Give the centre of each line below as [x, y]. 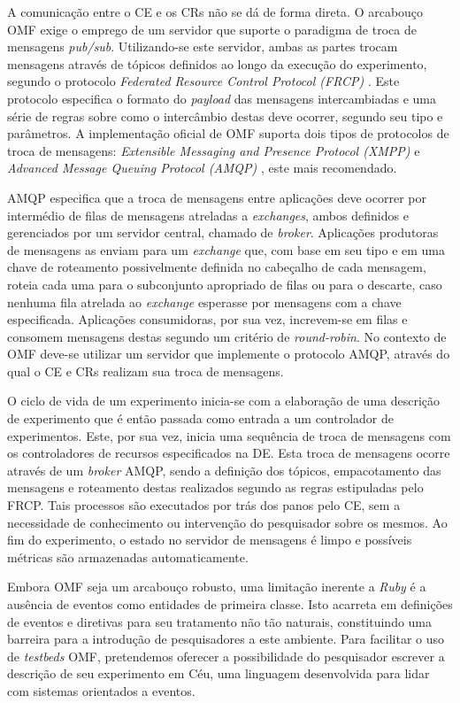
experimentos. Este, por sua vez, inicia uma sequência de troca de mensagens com [229, 435]
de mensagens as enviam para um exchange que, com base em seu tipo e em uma [226, 249]
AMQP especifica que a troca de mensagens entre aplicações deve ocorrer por [217, 197]
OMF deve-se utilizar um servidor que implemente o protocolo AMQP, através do [229, 354]
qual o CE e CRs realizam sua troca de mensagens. [146, 371]
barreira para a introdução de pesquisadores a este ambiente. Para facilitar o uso [226, 639]
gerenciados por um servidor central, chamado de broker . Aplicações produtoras [223, 232]
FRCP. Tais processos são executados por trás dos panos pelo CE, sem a [204, 505]
